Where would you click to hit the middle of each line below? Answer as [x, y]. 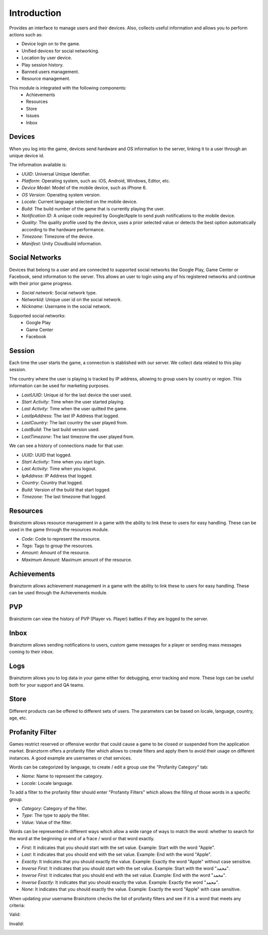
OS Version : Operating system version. [61, 194]
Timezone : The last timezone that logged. [64, 496]
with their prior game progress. [41, 283]
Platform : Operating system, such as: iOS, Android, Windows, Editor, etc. [96, 181]
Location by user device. [47, 58]
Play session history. [43, 65]
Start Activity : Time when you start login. [63, 462]
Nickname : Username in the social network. [66, 306]
